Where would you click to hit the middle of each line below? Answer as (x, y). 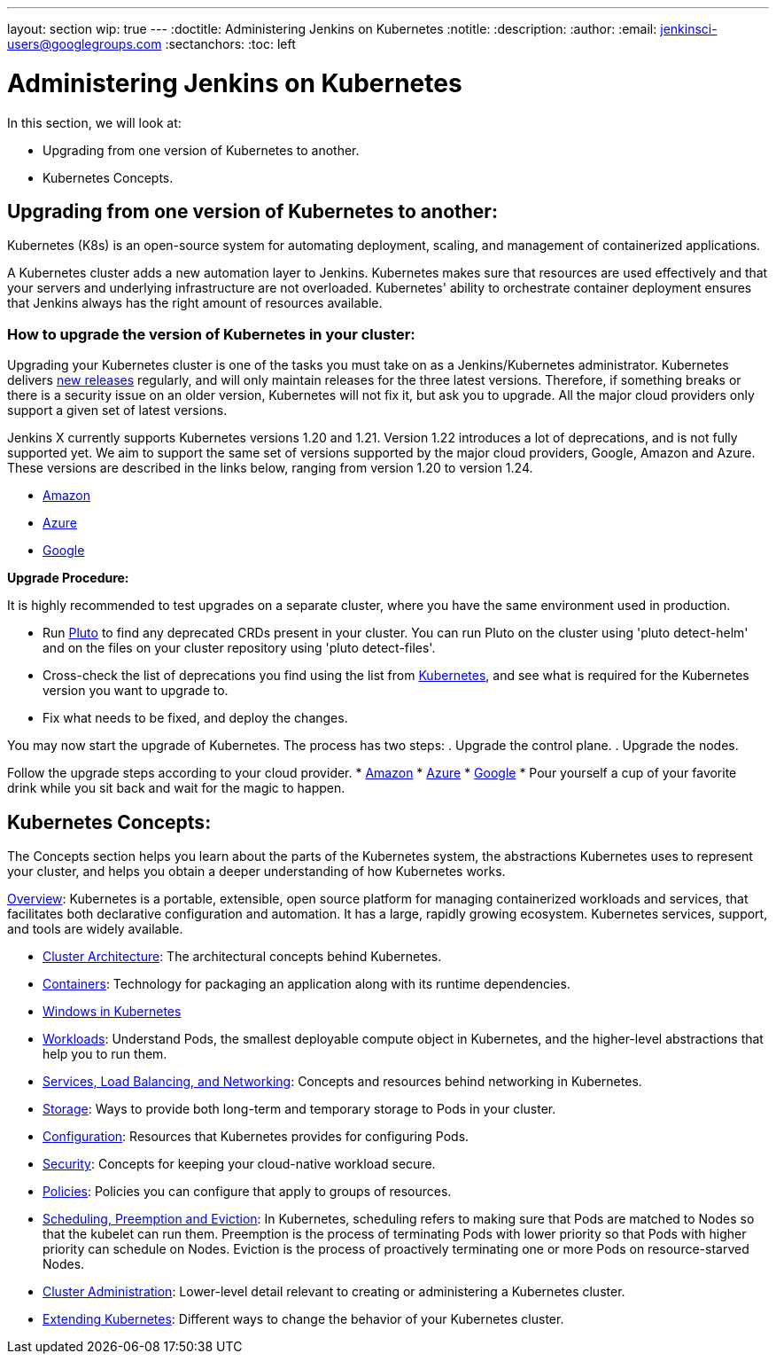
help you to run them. (105, 1053)
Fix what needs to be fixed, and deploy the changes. (195, 718)
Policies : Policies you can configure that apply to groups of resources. (247, 1191)
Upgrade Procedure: (68, 578)
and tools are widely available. (95, 928)
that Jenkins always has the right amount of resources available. (195, 303)
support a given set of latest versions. (117, 411)
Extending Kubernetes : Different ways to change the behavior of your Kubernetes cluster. (303, 1318)
